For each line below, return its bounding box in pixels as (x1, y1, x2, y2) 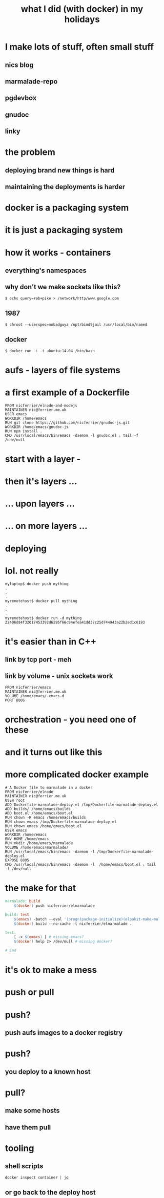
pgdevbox (5, 94, 37, 102)
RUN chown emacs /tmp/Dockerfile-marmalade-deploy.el (5, 819, 117, 824)
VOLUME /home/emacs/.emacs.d (5, 693, 64, 698)
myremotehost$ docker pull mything (5, 599, 78, 603)
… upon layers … (5, 498, 75, 509)
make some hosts (5, 1107, 60, 1115)
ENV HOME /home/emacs (5, 836, 49, 841)
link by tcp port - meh (5, 656, 72, 664)
